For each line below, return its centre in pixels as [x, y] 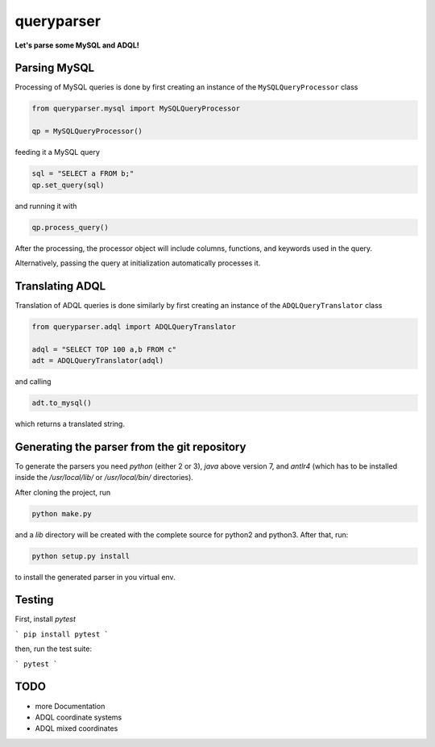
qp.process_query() [70, 227]
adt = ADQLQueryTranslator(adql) [98, 360]
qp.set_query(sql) [68, 185]
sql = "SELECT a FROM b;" [83, 174]
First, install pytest [46, 619]
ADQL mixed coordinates [77, 728]
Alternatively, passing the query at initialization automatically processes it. [138, 263]
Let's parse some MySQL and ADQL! [77, 45]
